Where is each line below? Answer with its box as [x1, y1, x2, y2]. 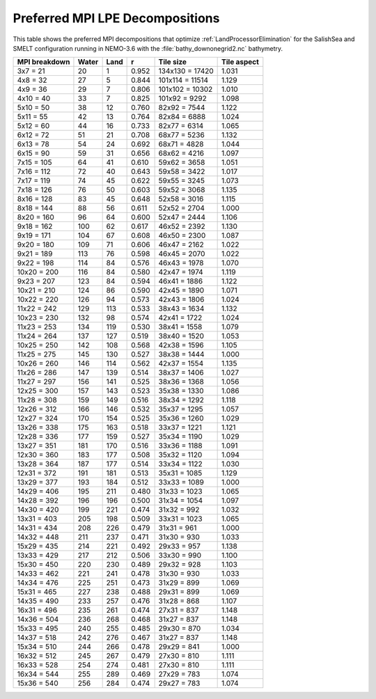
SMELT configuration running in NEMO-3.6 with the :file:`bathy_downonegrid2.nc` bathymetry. [13, 44, 283, 52]
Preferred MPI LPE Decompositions [13, 10, 220, 26]
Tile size [158, 57, 187, 67]
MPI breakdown [17, 57, 70, 67]
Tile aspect [221, 57, 259, 67]
